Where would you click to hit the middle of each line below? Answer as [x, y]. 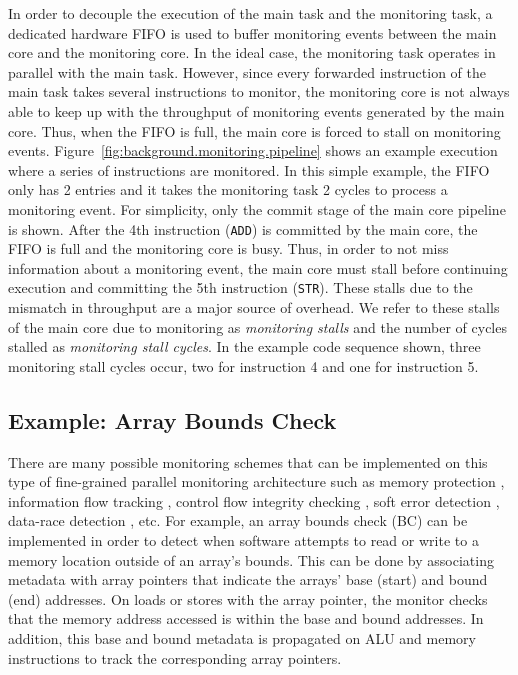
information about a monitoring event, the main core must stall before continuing [258, 267]
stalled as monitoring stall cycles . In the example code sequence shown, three [244, 346]
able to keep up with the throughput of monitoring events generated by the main [256, 110]
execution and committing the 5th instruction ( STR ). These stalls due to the [240, 287]
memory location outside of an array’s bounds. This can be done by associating [251, 559]
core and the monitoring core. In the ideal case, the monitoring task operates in [252, 52]
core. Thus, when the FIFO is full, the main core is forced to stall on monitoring [254, 130]
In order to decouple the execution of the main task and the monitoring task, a [250, 13]
